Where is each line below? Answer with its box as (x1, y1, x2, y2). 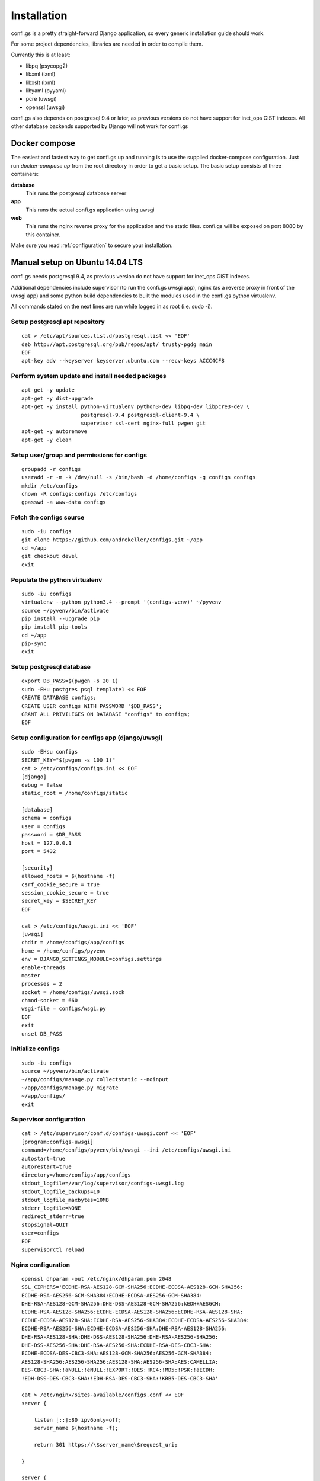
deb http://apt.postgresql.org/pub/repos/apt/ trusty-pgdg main (21, 341, 213, 348)
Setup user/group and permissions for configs (11, 451, 148, 459)
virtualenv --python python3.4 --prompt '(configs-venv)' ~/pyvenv (21, 599, 222, 605)
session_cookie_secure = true (21, 889, 110, 896)
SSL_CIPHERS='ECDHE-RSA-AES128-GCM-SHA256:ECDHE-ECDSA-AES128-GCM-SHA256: (21, 1284, 244, 1291)
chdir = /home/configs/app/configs (21, 939, 125, 946)
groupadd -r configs (21, 466, 81, 472)
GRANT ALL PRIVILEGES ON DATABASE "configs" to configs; (21, 711, 191, 717)
